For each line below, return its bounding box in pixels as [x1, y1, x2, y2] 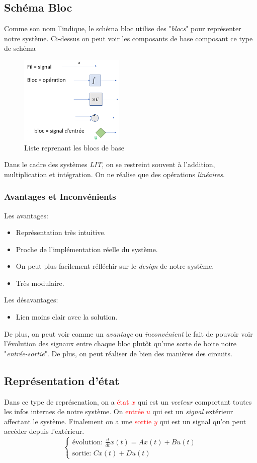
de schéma [4, 43, 36, 53]
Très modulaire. [16, 277, 64, 288]
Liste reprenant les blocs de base [24, 142, 124, 152]
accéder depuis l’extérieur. [4, 426, 84, 436]
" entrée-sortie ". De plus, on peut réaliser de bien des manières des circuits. [4, 348, 232, 358]
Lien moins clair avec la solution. [16, 312, 118, 322]
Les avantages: [4, 210, 48, 220]
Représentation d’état [4, 372, 120, 388]
